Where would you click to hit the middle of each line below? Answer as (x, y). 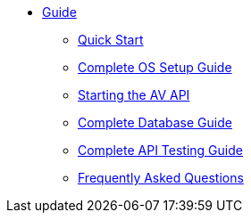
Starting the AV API (134, 95)
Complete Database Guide (155, 122)
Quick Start (111, 40)
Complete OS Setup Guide (155, 67)
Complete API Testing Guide (160, 150)
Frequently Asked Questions (161, 178)
